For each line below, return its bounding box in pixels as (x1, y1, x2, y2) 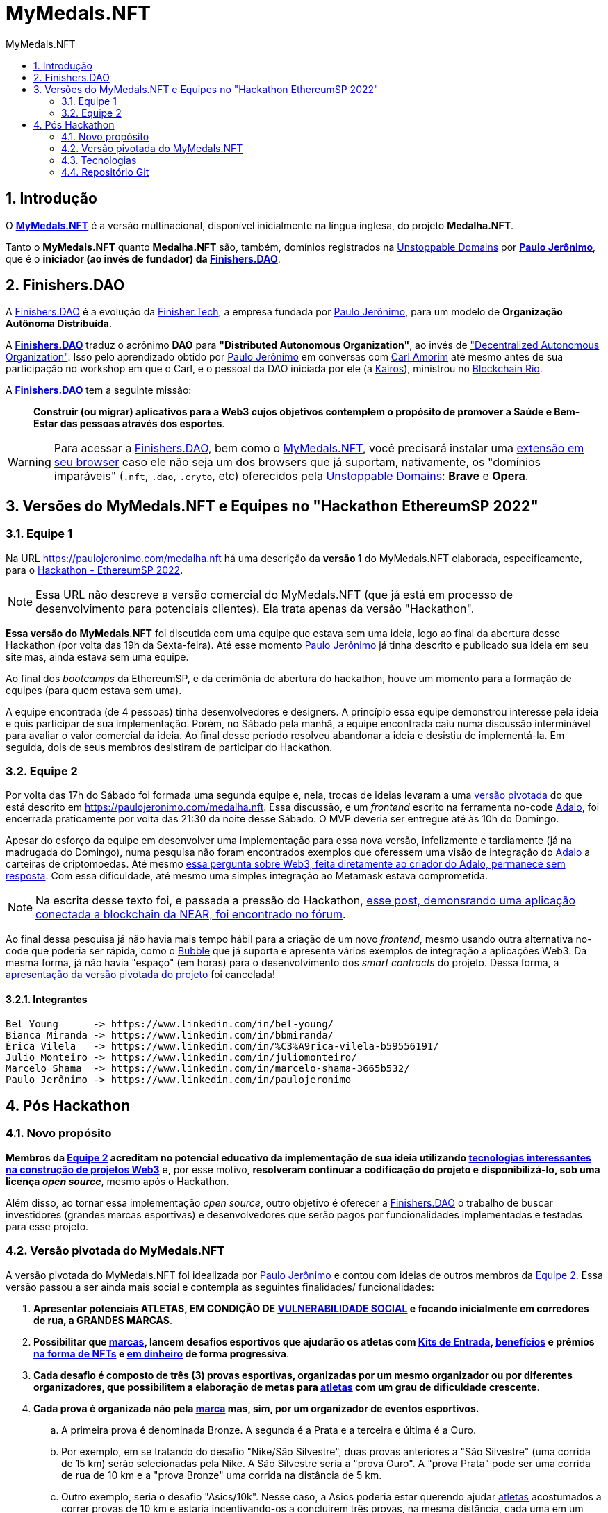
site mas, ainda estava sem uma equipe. (6, 650, 189, 663)
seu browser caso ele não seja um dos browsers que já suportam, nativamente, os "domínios (54, 455, 541, 470)
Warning (8, 455, 51, 470)
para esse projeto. (6, 1220, 89, 1232)
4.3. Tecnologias (61, 154, 137, 166)
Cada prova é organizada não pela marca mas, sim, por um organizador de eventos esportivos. (33, 1402, 479, 1414)
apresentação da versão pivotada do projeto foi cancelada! (6, 968, 275, 981)
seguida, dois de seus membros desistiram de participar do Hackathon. (6, 741, 333, 753)
